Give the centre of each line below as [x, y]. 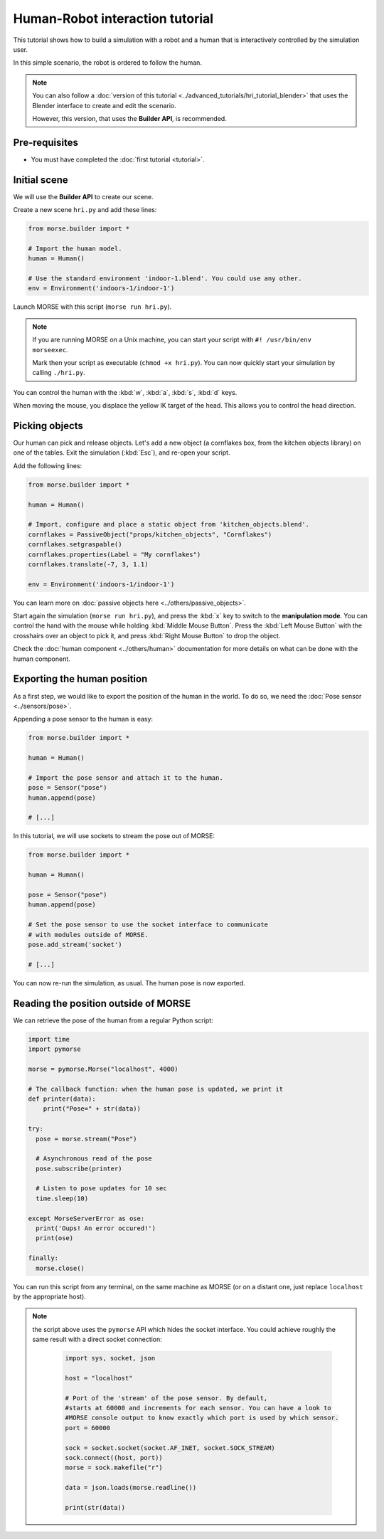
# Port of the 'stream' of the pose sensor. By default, [166, 1398]
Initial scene [41, 180]
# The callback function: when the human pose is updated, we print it [156, 1089]
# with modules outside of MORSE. [88, 935]
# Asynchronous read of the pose [94, 1159]
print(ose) [55, 1238]
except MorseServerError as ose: [86, 1218]
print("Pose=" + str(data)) [92, 1109]
